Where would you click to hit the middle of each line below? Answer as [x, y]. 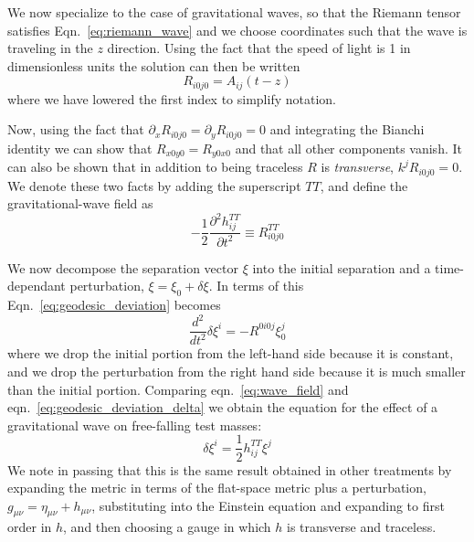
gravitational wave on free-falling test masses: [135, 425]
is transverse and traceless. [362, 527]
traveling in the [50, 48]
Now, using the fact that [76, 129]
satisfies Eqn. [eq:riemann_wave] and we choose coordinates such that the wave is [237, 30]
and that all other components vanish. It [348, 148]
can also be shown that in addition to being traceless [155, 167]
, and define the [364, 185]
